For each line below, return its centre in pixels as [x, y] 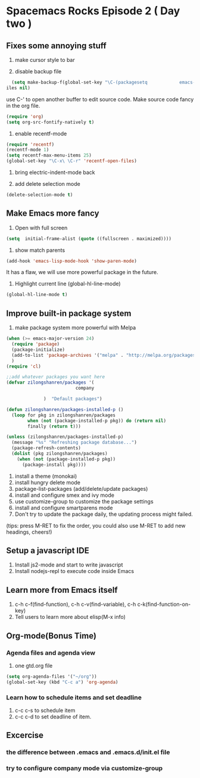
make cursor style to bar [45, 60]
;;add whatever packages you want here [56, 377]
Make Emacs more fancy [53, 214]
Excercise [25, 735]
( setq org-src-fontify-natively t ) [50, 122]
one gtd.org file [34, 665]
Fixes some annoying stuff [57, 46]
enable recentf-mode [41, 133]
